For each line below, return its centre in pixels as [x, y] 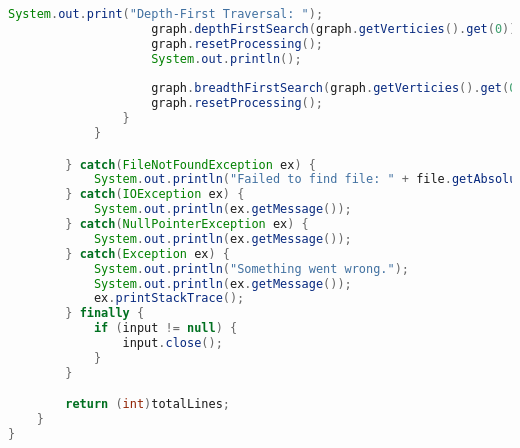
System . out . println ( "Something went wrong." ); [251, 268]
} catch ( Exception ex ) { [148, 253]
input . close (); [172, 343]
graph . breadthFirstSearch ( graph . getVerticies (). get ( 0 [334, 88]
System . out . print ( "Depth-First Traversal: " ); [166, 14]
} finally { [105, 313]
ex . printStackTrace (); [169, 298]
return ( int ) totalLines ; [147, 404]
